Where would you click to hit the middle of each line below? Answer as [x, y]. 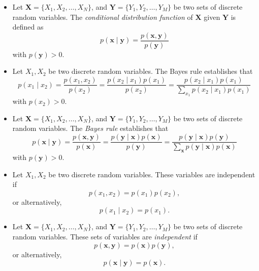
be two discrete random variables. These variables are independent [152, 174]
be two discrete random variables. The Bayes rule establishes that [151, 71]
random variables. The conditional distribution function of [103, 17]
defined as [28, 27]
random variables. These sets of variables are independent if [105, 236]
